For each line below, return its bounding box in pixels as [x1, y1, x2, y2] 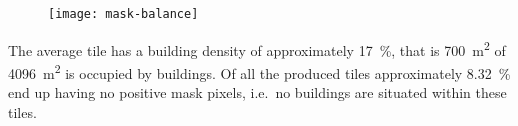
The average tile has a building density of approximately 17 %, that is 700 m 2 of [8, 36, 506, 60]
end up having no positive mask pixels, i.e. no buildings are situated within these [8, 82, 507, 103]
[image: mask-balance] [48, 7, 199, 21]
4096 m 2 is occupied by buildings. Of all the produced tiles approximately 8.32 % [8, 59, 511, 83]
